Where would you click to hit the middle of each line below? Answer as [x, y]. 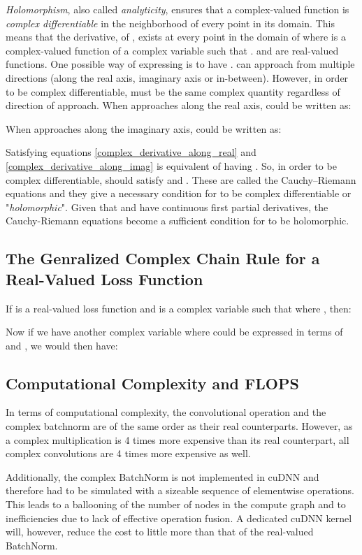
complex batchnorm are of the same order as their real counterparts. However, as [179, 426]
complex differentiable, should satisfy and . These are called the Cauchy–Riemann [181, 179]
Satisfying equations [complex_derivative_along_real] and [131, 152]
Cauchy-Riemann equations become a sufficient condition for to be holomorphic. [178, 221]
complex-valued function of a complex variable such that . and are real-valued [172, 50]
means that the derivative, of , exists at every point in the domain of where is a [176, 37]
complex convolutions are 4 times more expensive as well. [128, 453]
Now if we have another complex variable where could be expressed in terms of [174, 332]
